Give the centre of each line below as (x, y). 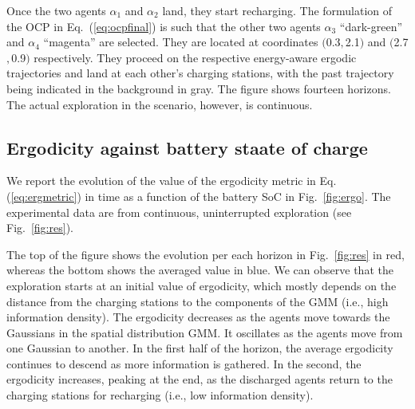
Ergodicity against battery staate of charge (187, 147)
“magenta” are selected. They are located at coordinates (181, 42)
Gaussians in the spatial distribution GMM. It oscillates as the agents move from (205, 332)
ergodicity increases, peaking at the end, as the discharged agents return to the (200, 379)
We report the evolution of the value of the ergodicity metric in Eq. (172, 181)
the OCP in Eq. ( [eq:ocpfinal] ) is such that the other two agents (164, 26)
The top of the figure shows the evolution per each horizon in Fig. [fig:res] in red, (206, 254)
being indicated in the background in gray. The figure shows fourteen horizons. (199, 88)
